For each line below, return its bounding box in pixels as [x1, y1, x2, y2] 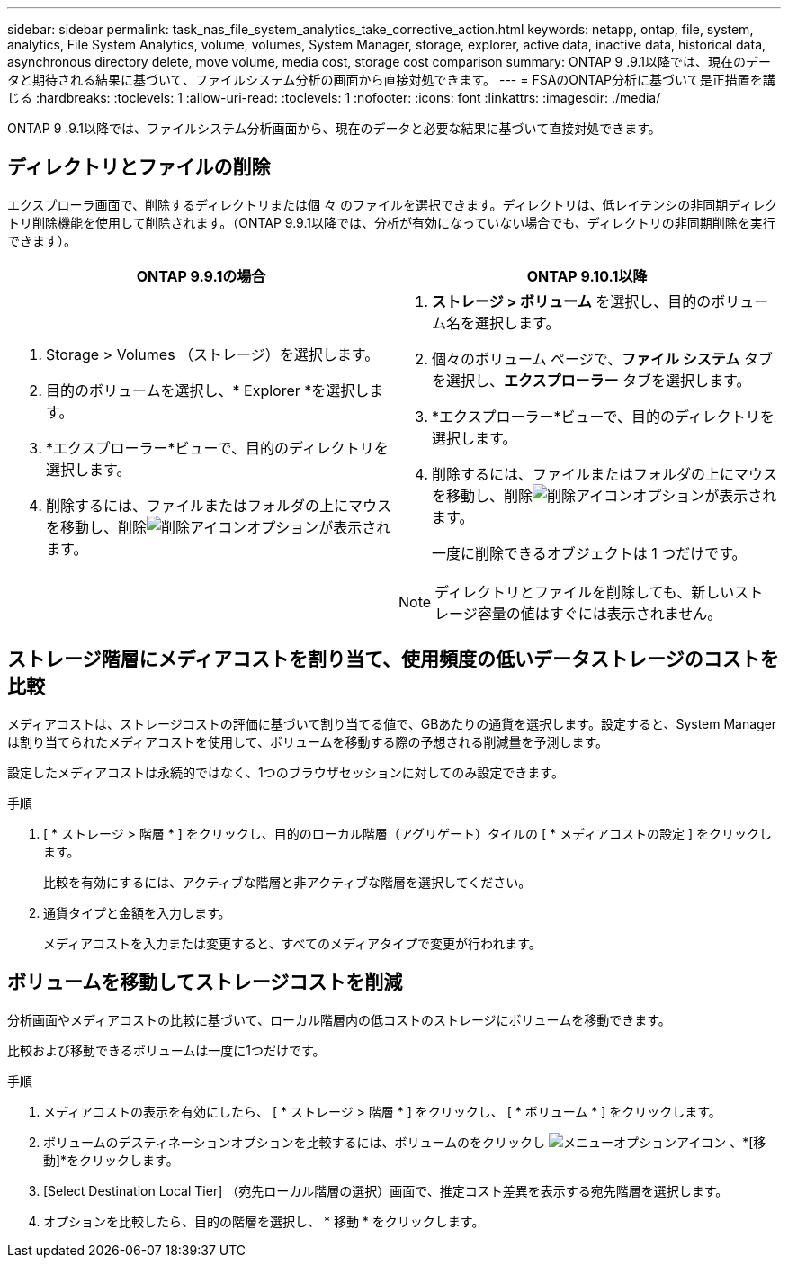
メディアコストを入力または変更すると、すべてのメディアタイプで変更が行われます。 [43, 935, 542, 951]
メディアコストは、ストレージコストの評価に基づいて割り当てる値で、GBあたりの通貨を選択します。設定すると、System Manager [7, 715, 777, 731]
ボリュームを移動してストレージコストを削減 [7, 971, 403, 994]
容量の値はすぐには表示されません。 [477, 604, 722, 623]
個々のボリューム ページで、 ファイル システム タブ [432, 349, 773, 368]
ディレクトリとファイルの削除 [7, 156, 271, 179]
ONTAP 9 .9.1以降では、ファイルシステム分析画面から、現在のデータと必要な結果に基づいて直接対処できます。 [7, 121, 661, 136]
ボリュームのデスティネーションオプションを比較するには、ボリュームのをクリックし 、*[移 [43, 1134, 766, 1150]
